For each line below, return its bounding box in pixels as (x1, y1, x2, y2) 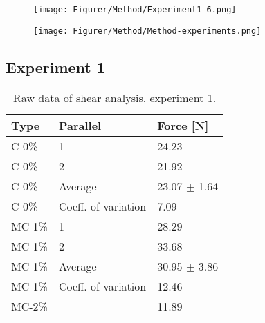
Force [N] (157, 117, 209, 133)
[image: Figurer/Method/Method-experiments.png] (33, 26, 262, 36)
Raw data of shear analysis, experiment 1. (13, 89, 217, 106)
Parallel (58, 117, 102, 133)
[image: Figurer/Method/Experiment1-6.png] (33, 5, 237, 14)
